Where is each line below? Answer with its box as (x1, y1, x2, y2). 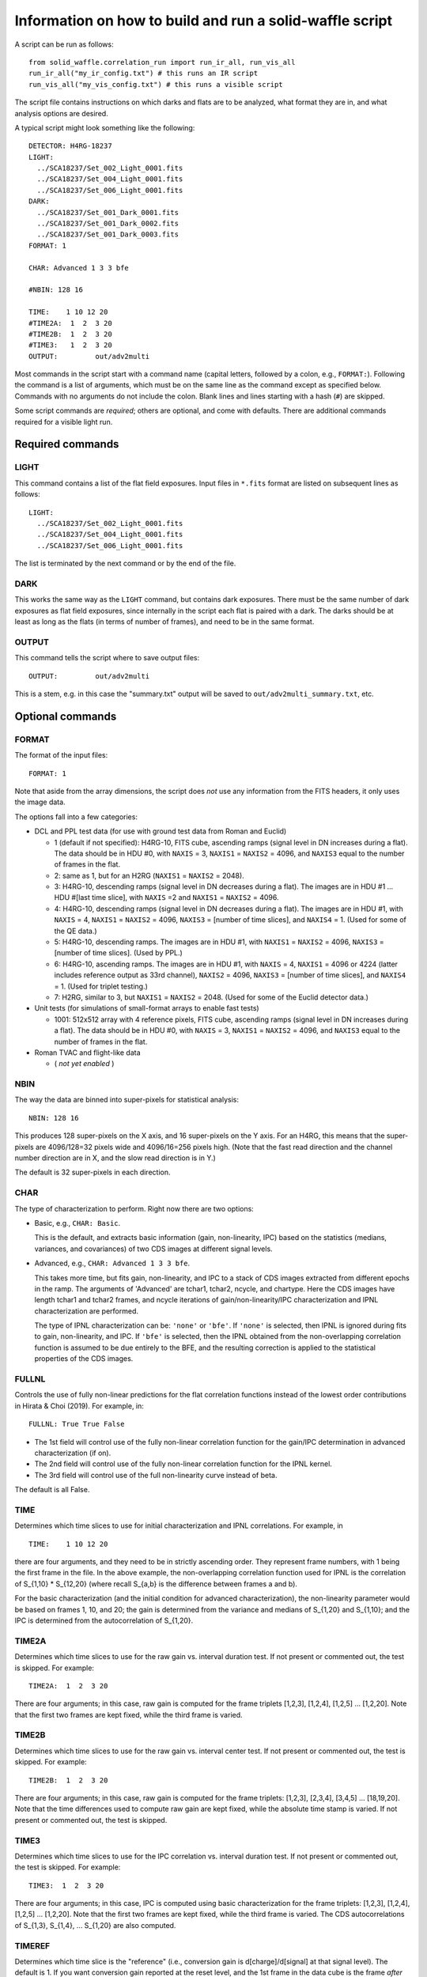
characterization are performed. (34, 1306, 138, 1316)
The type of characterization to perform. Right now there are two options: (14, 1204, 255, 1213)
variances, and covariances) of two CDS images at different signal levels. (34, 1244, 273, 1253)
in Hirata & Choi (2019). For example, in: (14, 1401, 144, 1411)
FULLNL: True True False (28, 1419, 125, 1429)
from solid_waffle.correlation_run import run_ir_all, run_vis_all (28, 58, 296, 66)
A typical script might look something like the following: (14, 123, 195, 132)
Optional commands (14, 709, 117, 723)
